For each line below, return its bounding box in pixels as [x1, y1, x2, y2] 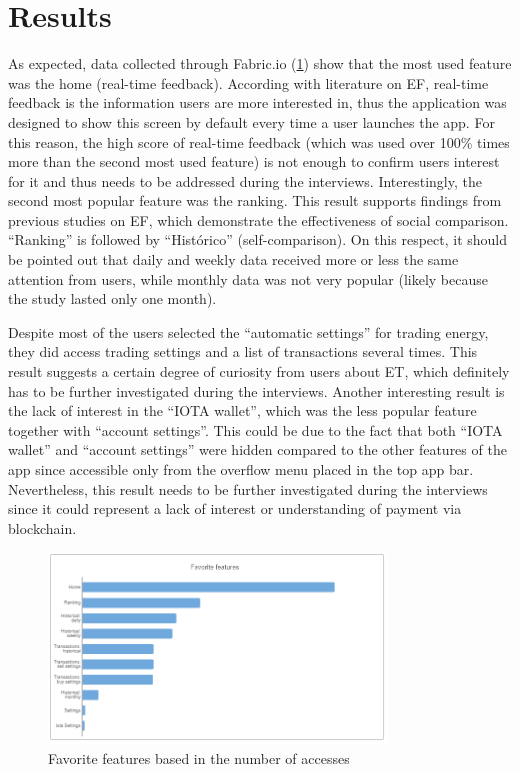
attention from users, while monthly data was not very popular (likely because [8, 268, 488, 289]
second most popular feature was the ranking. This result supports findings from [8, 190, 502, 211]
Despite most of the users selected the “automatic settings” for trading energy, [8, 321, 489, 342]
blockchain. [8, 517, 77, 538]
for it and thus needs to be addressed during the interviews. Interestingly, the [8, 170, 482, 191]
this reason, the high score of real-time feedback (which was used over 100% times [8, 131, 510, 152]
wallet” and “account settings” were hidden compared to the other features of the [8, 439, 507, 460]
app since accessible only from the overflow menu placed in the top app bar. [8, 459, 474, 479]
